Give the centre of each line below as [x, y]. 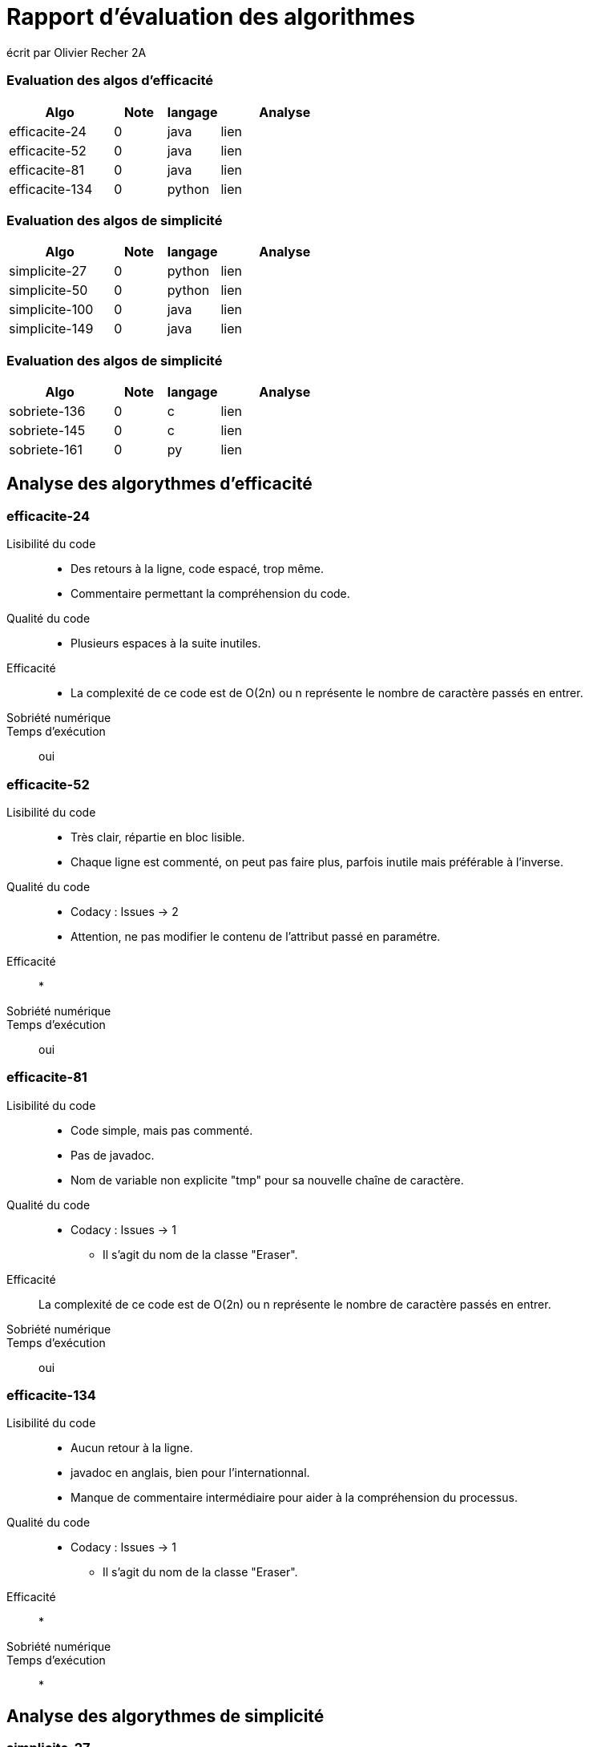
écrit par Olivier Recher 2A [77, 52]
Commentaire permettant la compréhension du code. [210, 594]
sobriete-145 [47, 430]
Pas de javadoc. [113, 1155]
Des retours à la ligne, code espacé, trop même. [197, 569]
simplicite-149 [51, 329]
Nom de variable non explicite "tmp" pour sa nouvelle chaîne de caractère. [267, 1180]
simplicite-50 [48, 290]
